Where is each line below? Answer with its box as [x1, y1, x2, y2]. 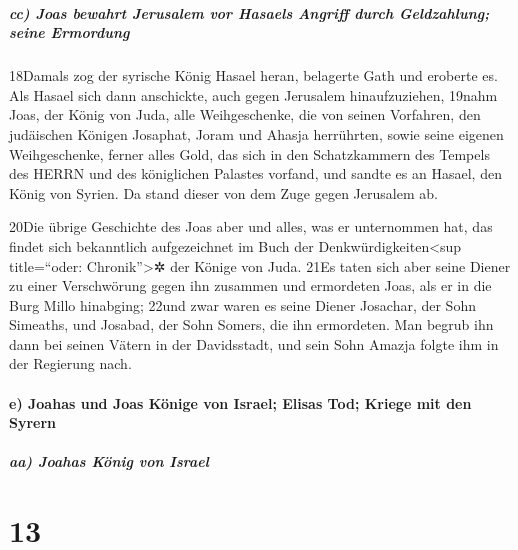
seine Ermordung [9, 22, 130, 43]
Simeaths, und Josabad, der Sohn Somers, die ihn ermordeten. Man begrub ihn [9, 314, 494, 335]
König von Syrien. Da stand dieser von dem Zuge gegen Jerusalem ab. [9, 182, 438, 203]
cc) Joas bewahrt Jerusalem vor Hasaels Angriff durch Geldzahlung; [9, 2, 490, 23]
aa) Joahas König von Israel [9, 451, 209, 472]
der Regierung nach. [9, 353, 132, 374]
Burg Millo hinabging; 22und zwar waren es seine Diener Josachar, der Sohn [9, 294, 476, 315]
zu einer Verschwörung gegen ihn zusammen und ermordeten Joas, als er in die [9, 275, 492, 296]
